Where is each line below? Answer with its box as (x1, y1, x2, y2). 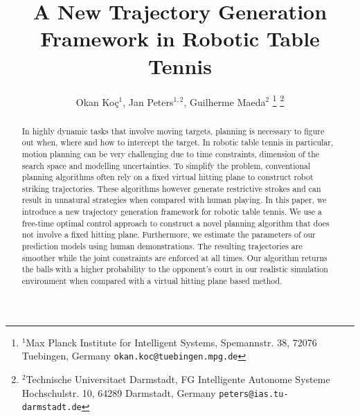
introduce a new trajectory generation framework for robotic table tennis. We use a (21, 206, 322, 218)
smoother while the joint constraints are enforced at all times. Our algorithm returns (21, 251, 327, 263)
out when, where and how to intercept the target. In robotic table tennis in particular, (21, 136, 334, 148)
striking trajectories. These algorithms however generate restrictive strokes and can (21, 182, 321, 194)
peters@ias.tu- (219, 389, 289, 399)
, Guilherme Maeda (183, 94, 266, 109)
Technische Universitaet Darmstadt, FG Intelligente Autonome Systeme (26, 371, 330, 386)
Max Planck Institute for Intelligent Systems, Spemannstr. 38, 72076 (26, 335, 317, 349)
